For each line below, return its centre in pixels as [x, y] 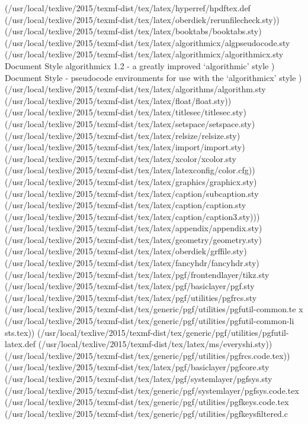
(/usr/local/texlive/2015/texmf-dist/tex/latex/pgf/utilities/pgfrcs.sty [131, 297]
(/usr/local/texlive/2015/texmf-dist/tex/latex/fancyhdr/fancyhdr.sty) [132, 263]
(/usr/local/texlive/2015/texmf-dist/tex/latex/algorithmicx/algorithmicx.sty [144, 54]
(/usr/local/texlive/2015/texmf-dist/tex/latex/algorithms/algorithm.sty [135, 89]
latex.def [20, 344]
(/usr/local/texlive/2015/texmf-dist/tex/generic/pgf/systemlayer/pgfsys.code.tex [152, 390]
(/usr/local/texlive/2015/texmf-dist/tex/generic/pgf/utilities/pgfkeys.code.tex [147, 402]
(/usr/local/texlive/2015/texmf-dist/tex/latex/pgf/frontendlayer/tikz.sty [137, 274]
